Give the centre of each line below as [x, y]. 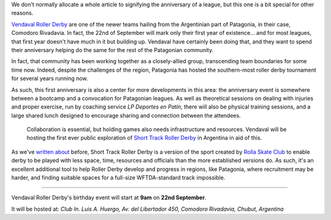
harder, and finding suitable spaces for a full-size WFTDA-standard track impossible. [118, 178]
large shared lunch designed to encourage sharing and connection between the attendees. [126, 115]
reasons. [22, 13]
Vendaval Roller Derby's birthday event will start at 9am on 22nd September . [109, 198]
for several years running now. [50, 78]
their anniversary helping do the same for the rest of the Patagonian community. [112, 50]
